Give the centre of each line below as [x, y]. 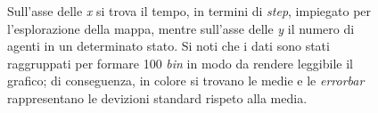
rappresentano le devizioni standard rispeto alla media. [157, 97]
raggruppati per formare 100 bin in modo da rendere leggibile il [180, 63]
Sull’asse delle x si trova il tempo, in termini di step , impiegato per [189, 11]
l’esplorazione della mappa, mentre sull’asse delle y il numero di [181, 28]
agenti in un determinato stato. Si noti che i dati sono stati [168, 46]
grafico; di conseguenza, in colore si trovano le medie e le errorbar [186, 81]
